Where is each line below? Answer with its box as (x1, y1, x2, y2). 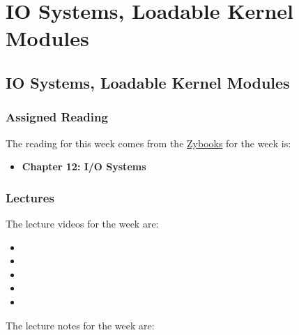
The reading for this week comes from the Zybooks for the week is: (6, 135, 291, 150)
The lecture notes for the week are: (6, 318, 155, 332)
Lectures (6, 188, 54, 206)
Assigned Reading (6, 108, 108, 126)
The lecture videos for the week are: (6, 216, 159, 230)
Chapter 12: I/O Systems (22, 159, 146, 174)
